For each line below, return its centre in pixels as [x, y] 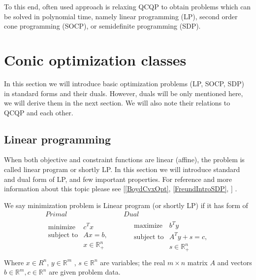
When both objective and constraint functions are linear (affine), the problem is [124, 159]
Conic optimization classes [95, 59]
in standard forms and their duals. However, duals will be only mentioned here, [124, 93]
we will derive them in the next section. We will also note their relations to [117, 103]
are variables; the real [133, 262]
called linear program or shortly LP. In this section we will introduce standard [122, 169]
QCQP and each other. [39, 112]
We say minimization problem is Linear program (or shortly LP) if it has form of [126, 205]
